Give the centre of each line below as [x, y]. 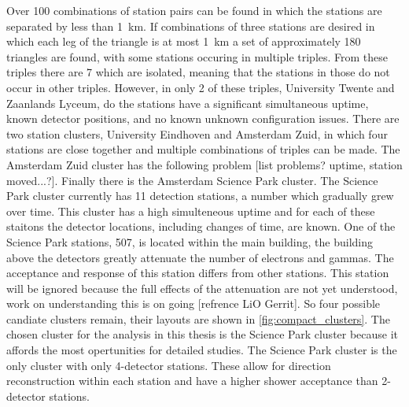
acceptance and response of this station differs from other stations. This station [198, 273]
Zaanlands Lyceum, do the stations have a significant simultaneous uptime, [188, 103]
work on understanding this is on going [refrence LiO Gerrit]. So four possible [193, 303]
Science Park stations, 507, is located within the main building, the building [190, 241]
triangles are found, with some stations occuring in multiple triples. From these [197, 56]
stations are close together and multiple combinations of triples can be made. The [203, 149]
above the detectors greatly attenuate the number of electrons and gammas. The [200, 257]
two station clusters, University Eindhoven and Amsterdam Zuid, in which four [197, 133]
